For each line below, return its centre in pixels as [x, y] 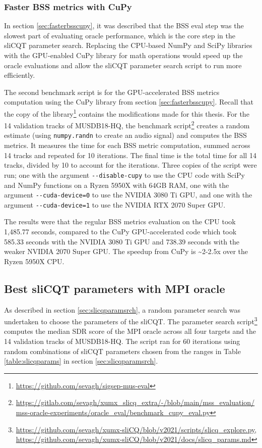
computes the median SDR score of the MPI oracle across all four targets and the [130, 331]
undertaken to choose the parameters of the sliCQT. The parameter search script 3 [131, 320]
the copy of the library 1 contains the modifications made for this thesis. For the [127, 113]
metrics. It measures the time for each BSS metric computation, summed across [127, 145]
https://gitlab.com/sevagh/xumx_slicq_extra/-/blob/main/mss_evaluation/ [135, 402]
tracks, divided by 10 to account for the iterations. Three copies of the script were [130, 165]
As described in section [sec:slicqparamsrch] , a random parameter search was [122, 309]
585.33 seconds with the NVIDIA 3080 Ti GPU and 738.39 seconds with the [122, 241]
